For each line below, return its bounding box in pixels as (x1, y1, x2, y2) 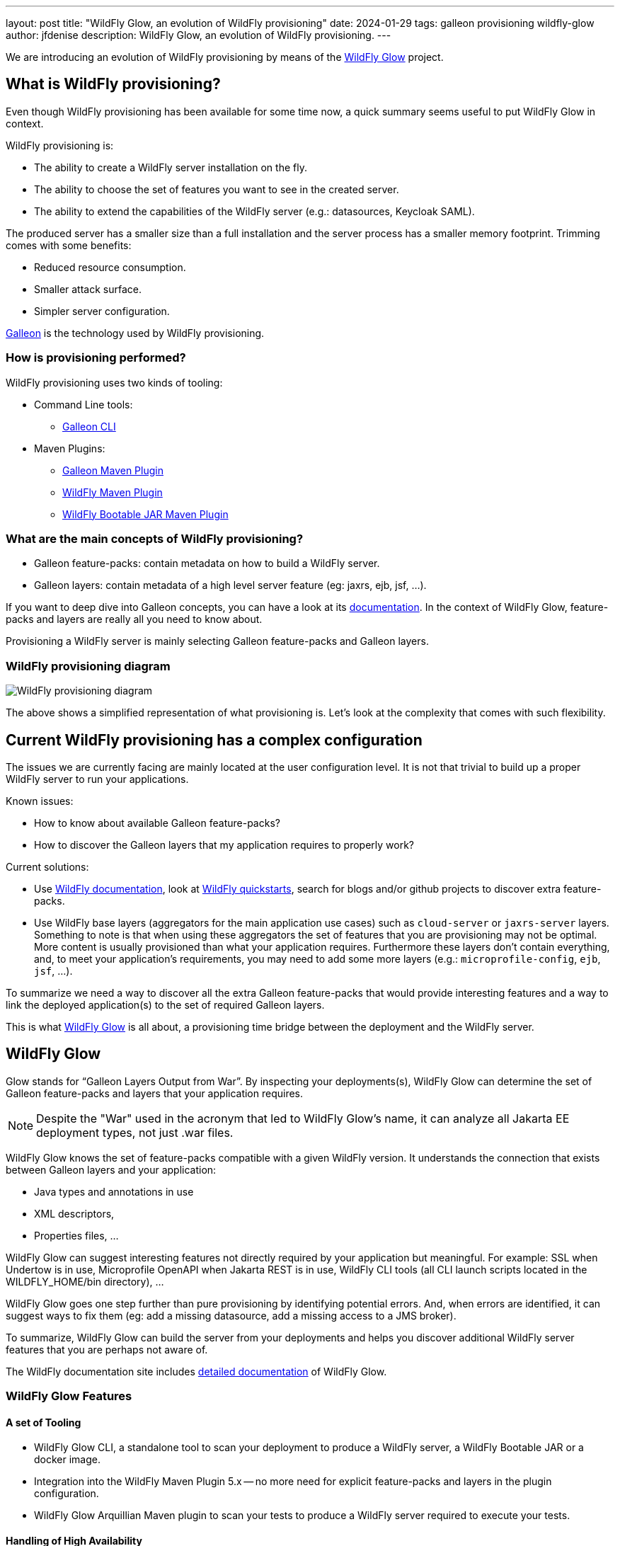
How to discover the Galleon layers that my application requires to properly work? (34, 838, 414, 851)
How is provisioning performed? (6, 350, 186, 365)
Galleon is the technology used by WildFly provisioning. (6, 326, 265, 339)
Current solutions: (6, 860, 89, 873)
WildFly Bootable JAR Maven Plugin (62, 508, 229, 520)
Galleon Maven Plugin (62, 464, 163, 476)
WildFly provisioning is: (6, 139, 114, 151)
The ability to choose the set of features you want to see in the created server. (34, 183, 399, 195)
